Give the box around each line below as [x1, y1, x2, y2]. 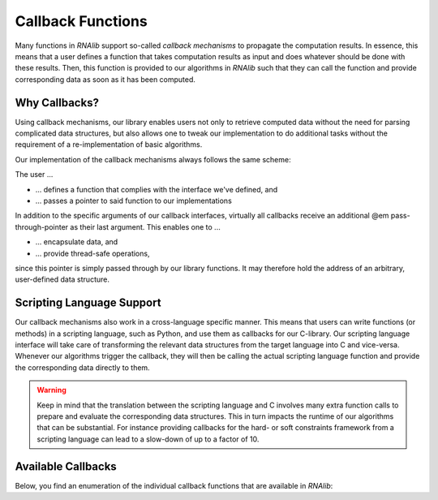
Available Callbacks [15, 459, 117, 473]
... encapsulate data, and [35, 237, 118, 247]
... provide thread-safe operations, [35, 248, 150, 258]
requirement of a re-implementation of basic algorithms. [15, 140, 203, 149]
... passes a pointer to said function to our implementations [35, 196, 233, 205]
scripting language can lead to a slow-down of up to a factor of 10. [36, 434, 260, 444]
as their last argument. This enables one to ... [70, 222, 221, 231]
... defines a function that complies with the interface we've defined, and [35, 184, 278, 194]
